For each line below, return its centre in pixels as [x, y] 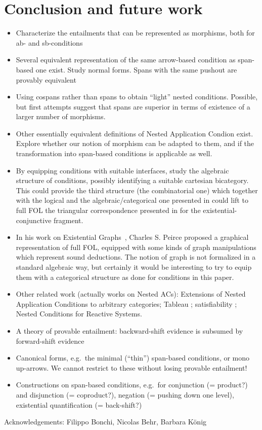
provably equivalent [46, 79]
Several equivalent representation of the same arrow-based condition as [126, 60]
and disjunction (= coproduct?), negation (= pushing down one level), [125, 394]
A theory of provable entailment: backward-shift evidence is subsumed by [129, 330]
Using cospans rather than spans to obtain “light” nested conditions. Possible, [137, 97]
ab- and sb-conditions [49, 42]
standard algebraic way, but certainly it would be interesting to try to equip [134, 267]
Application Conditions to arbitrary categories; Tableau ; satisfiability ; [126, 303]
